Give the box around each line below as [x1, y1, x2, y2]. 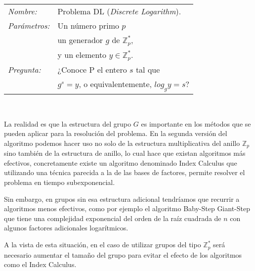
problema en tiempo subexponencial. [4, 177, 115, 187]
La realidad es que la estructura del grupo [4, 118, 131, 129]
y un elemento [57, 48, 107, 60]
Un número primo [57, 20, 120, 31]
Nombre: [8, 5, 37, 17]
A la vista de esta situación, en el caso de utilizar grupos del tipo [4, 239, 201, 250]
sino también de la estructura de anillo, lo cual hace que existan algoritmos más [4, 148, 246, 158]
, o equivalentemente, [79, 78, 152, 90]
